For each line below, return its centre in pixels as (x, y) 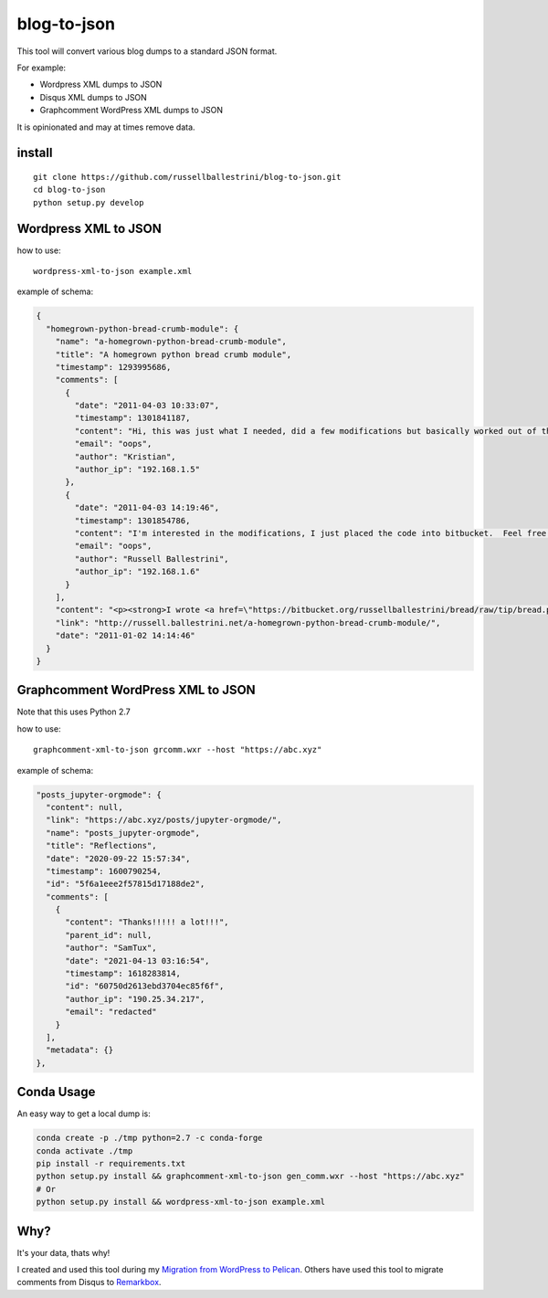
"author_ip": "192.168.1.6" (137, 572)
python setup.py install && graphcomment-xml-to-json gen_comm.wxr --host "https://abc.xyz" (250, 1177)
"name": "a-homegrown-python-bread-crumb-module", (171, 342)
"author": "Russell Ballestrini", (152, 559)
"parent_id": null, (109, 935)
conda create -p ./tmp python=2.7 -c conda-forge (149, 1138)
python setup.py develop (89, 202)
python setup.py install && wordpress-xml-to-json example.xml (181, 1202)
